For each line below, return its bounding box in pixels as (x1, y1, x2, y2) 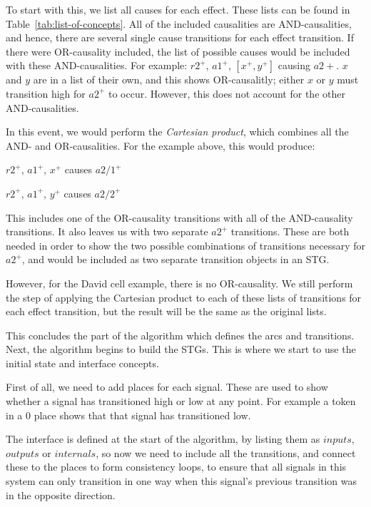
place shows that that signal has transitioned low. (34, 407, 251, 422)
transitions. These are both (230, 224, 350, 239)
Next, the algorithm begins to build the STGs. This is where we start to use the (6, 342, 356, 357)
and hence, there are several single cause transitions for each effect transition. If (6, 30, 354, 45)
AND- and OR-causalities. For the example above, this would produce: (6, 138, 315, 153)
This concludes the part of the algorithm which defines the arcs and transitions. (6, 327, 355, 342)
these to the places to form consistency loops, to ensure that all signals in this (6, 459, 347, 474)
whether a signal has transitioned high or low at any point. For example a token (6, 394, 356, 409)
